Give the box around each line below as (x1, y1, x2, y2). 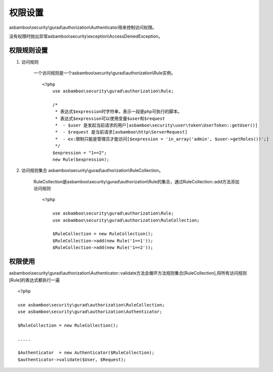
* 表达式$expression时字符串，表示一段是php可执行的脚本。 (55, 109, 182, 114)
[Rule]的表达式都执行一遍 (9, 277, 60, 283)
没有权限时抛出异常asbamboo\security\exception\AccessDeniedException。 (9, 33, 163, 39)
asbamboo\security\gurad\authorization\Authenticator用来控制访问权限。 (9, 24, 157, 30)
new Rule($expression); (52, 156, 110, 162)
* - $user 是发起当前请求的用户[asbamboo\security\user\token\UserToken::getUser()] (55, 122, 258, 128)
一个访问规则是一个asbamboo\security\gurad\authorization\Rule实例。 (33, 70, 176, 76)
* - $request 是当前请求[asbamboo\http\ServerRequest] (55, 130, 188, 135)
